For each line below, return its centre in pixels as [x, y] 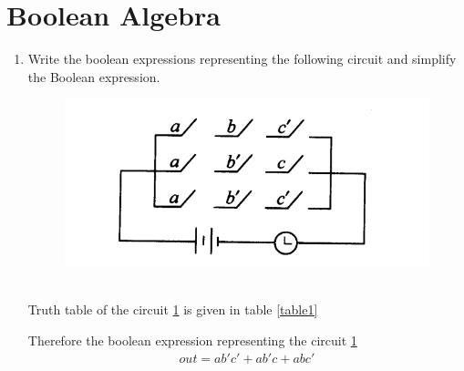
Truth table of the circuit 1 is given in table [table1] [173, 309]
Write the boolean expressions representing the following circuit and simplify [242, 59]
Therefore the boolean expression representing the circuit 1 [192, 340]
